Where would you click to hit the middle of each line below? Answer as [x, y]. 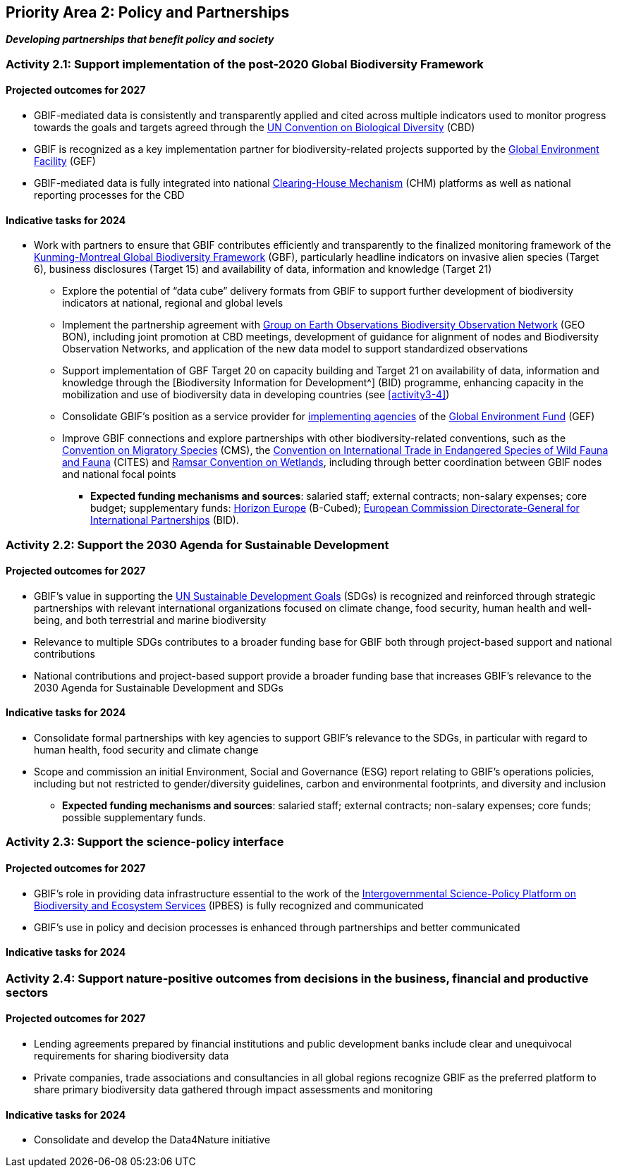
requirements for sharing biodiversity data [132, 1056]
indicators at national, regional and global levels [173, 303]
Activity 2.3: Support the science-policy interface [145, 842]
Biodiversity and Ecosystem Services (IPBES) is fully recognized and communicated [229, 905]
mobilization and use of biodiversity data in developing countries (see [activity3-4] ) [256, 395]
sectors [27, 992]
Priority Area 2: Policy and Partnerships [148, 12]
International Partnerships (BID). [165, 520]
